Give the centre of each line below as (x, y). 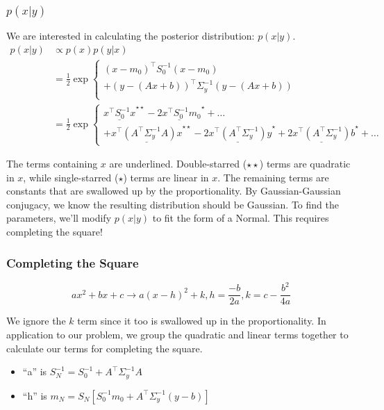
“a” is (35, 371)
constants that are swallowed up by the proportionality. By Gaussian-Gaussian (174, 191)
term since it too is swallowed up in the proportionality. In (202, 321)
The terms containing (52, 164)
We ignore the (36, 321)
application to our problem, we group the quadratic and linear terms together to (177, 334)
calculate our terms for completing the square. (105, 348)
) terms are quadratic (305, 164)
